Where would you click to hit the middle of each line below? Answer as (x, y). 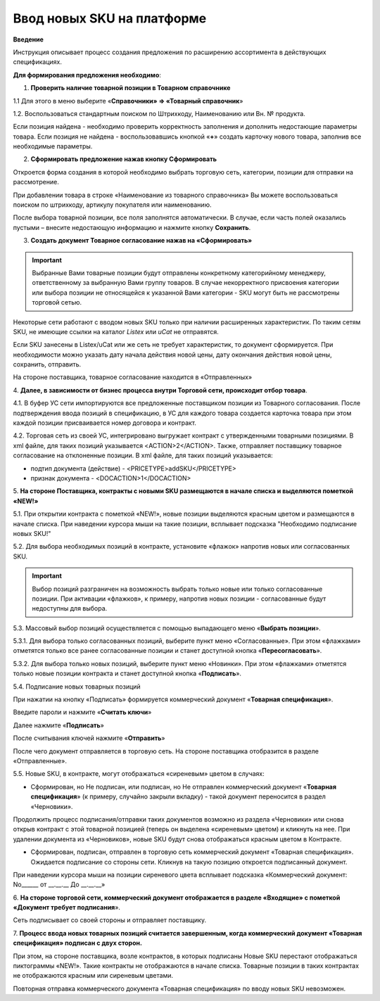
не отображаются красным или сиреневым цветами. (93, 976)
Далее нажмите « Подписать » (59, 725)
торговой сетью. (57, 302)
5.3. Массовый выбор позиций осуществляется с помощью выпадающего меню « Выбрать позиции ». (167, 628)
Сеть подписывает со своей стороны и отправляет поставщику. (110, 920)
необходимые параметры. (53, 146)
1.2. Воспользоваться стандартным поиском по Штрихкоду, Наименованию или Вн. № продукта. (159, 113)
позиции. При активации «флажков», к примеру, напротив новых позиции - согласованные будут (179, 599)
